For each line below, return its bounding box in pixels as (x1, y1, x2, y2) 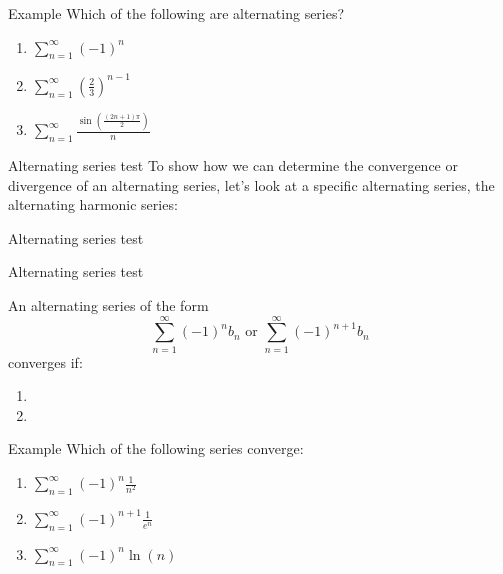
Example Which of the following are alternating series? (8, 3, 345, 23)
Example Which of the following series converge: (8, 438, 304, 459)
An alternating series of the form (8, 294, 209, 315)
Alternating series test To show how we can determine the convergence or (8, 155, 458, 175)
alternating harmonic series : (8, 194, 178, 215)
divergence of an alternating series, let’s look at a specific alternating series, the (8, 174, 495, 195)
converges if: (8, 351, 83, 372)
